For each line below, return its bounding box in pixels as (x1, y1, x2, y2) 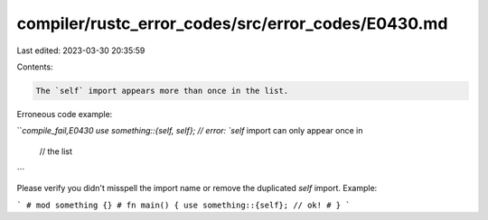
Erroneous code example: (16, 108, 113, 119)
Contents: (16, 61, 53, 72)
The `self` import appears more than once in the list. (35, 86, 289, 96)
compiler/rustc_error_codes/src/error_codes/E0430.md (16, 14, 448, 33)
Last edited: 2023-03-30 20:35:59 (16, 45, 145, 56)
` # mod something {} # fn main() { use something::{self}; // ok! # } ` (16, 199, 352, 210)
